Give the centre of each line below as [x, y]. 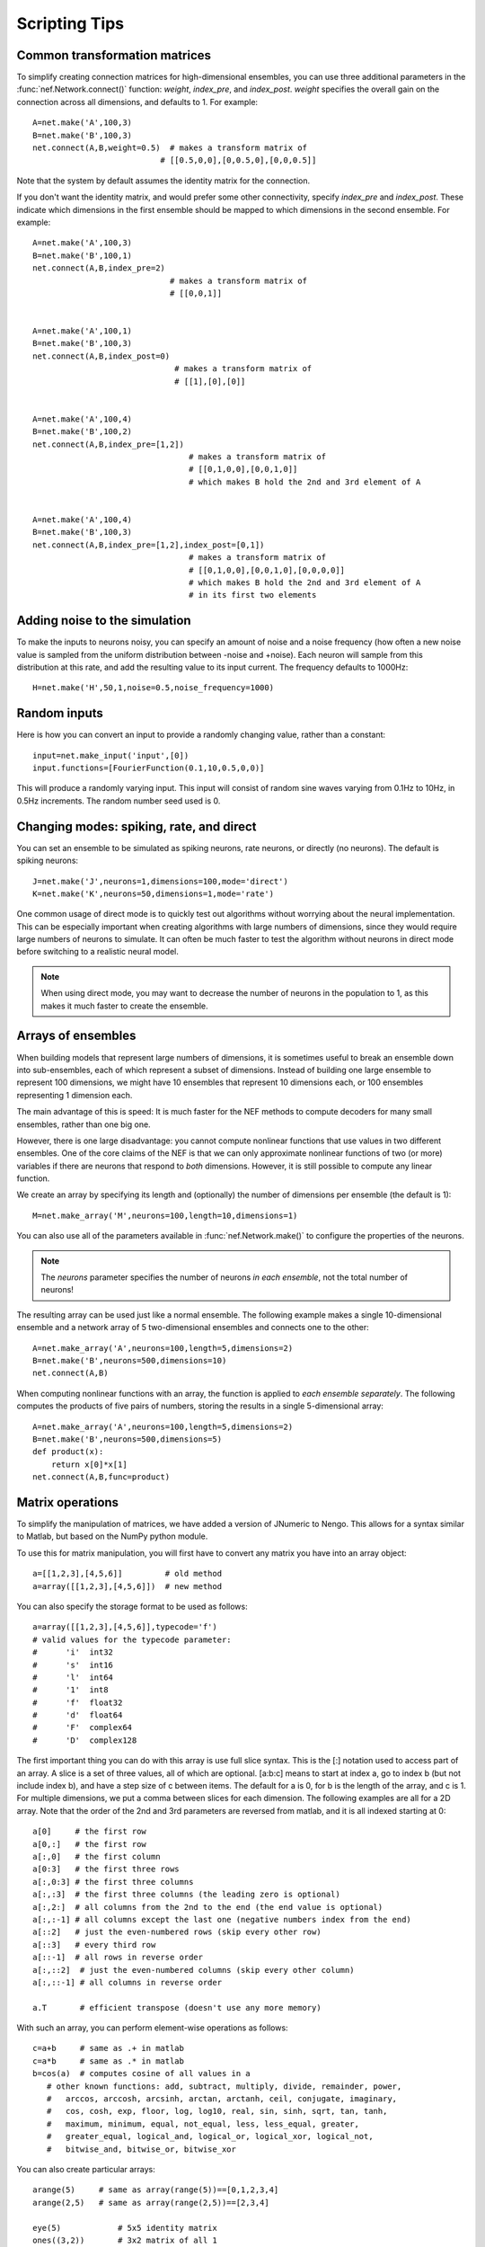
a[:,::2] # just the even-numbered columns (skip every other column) [194, 1970]
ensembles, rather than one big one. [84, 1124]
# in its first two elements [253, 595]
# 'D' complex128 [85, 1740]
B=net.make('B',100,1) [83, 255]
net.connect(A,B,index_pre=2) [99, 268]
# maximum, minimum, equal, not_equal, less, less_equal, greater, [203, 2124]
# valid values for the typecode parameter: [132, 1639]
